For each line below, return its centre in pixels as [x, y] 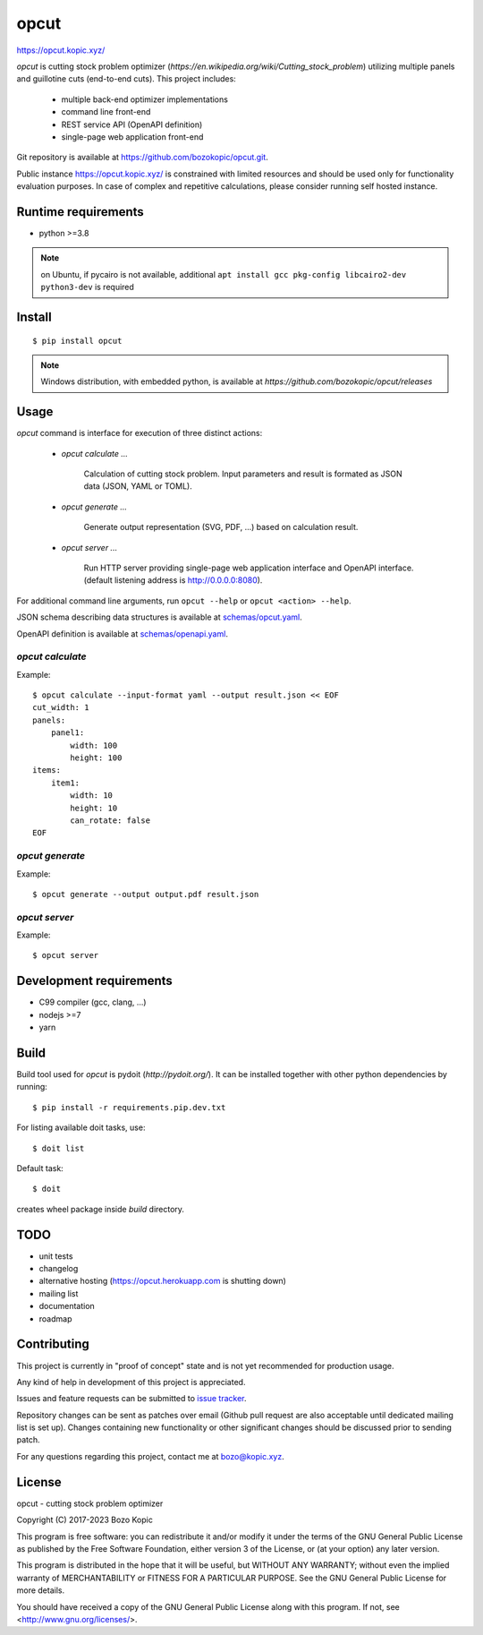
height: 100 [96, 758]
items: [47, 770]
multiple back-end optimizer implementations [144, 99]
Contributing [53, 1344]
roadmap [55, 1318]
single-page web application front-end [132, 137]
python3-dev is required [87, 287]
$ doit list [59, 1148]
